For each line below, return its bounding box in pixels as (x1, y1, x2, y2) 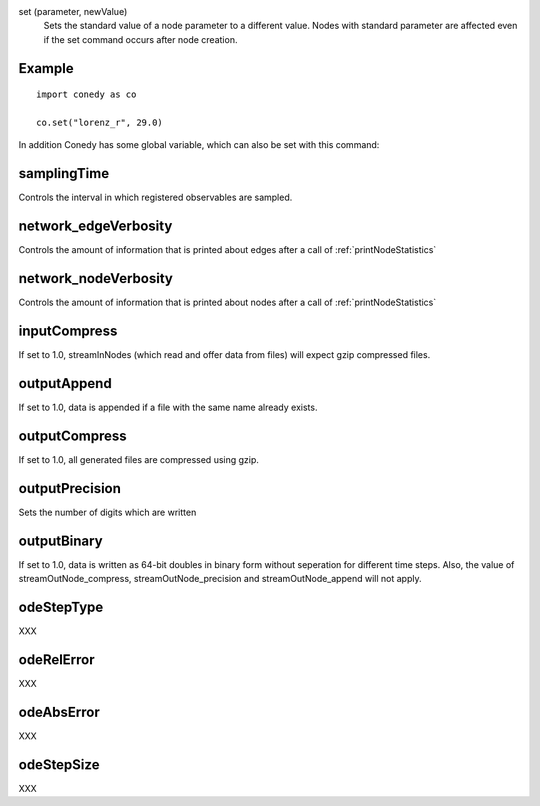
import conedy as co (36, 89, 137, 100)
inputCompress (18, 322, 118, 339)
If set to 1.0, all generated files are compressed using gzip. (18, 453, 260, 465)
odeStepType (18, 598, 104, 615)
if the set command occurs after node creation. (43, 33, 238, 45)
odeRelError (18, 651, 95, 668)
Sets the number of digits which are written (18, 506, 197, 518)
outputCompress (18, 427, 127, 444)
